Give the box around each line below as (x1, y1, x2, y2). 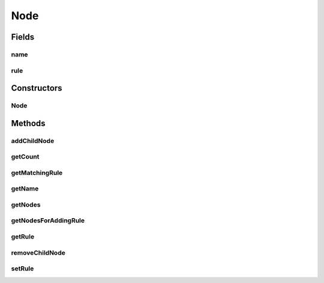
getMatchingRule (11, 168, 63, 177)
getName (11, 184, 39, 193)
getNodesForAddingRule (11, 216, 85, 225)
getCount (11, 153, 40, 161)
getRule (11, 233, 35, 241)
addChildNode (11, 136, 55, 145)
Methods (11, 118, 46, 129)
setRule (11, 264, 34, 273)
